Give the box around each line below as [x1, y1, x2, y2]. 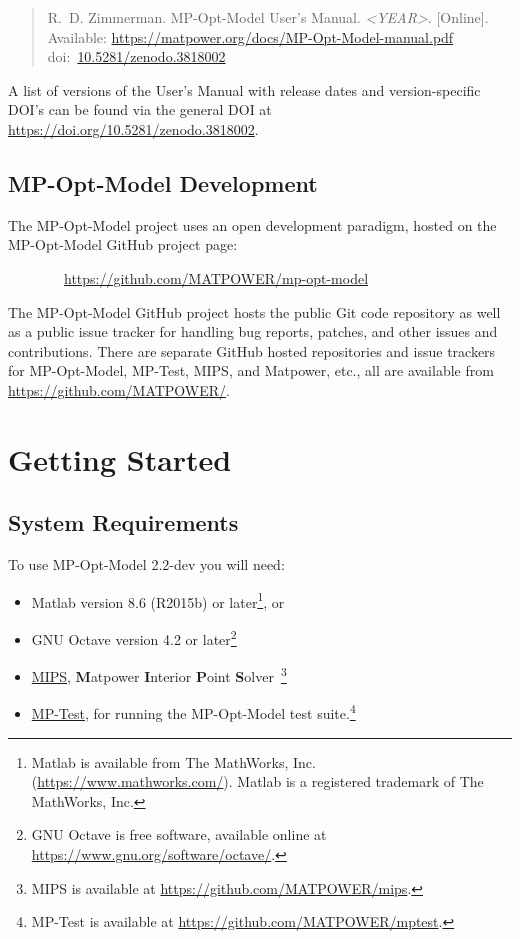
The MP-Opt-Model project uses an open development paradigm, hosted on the [8, 214, 497, 235]
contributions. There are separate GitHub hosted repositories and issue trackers [8, 340, 496, 361]
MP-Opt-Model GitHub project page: [8, 234, 238, 255]
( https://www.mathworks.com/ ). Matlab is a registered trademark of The [31, 771, 484, 792]
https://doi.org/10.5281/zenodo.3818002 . [8, 118, 259, 139]
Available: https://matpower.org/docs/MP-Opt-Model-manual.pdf [47, 26, 454, 47]
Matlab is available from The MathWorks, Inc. [31, 751, 316, 772]
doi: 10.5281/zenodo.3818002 [47, 46, 226, 67]
